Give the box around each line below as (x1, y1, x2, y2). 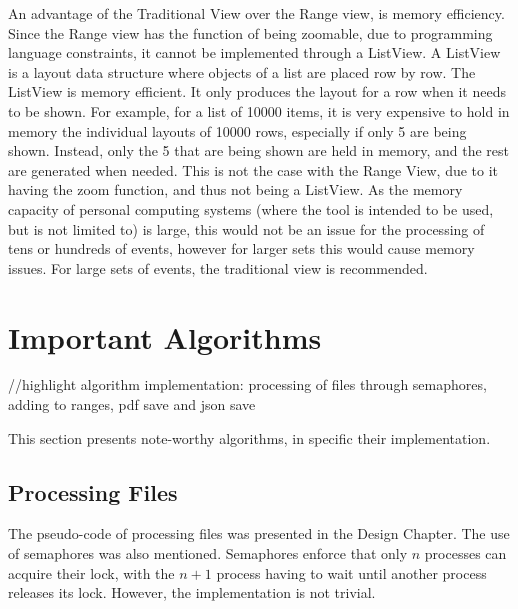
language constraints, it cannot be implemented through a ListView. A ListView (8, 42, 501, 63)
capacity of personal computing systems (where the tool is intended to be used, (8, 198, 494, 219)
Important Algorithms (8, 316, 322, 357)
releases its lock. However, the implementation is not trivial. (8, 582, 376, 603)
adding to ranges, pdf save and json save (8, 394, 256, 415)
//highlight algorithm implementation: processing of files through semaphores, (8, 374, 487, 395)
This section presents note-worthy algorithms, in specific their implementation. (8, 427, 491, 448)
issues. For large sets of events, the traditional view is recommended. (8, 257, 428, 278)
